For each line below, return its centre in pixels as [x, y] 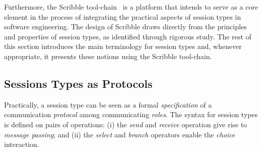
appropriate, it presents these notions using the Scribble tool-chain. [108, 56]
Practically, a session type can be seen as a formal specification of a [108, 104]
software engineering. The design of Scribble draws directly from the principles [125, 27]
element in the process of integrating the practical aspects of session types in [123, 16]
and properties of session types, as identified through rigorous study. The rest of [128, 36]
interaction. [22, 144]
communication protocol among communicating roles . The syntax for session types [131, 114]
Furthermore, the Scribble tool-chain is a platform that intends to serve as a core [131, 7]
